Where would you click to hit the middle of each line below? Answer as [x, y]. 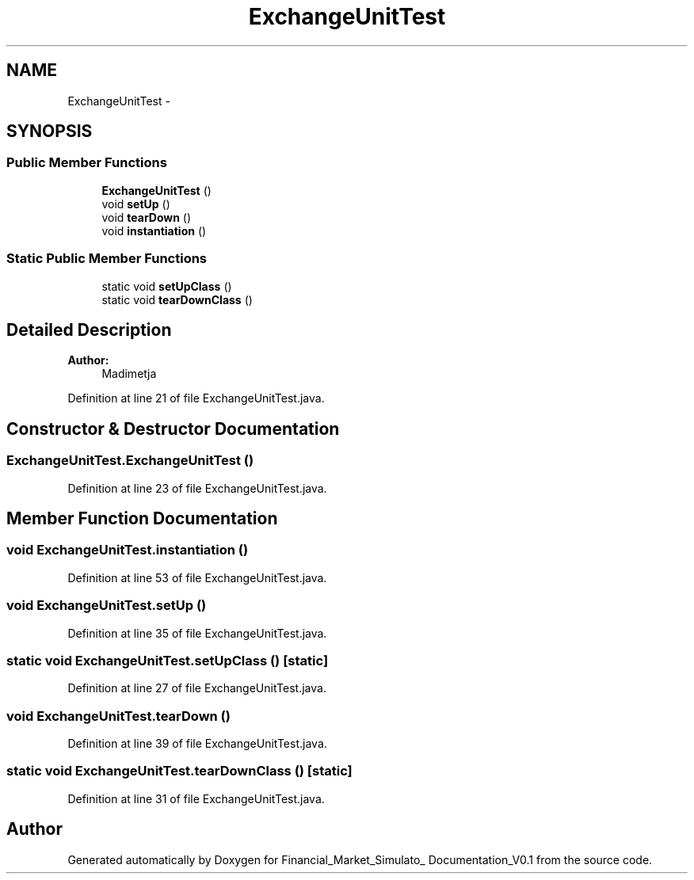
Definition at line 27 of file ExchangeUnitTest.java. [197, 688]
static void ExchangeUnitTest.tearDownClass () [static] [179, 771]
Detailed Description [89, 330]
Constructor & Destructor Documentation [173, 429]
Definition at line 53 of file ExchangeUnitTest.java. [197, 577]
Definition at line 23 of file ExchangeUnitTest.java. [197, 488]
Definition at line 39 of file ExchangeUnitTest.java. [197, 744]
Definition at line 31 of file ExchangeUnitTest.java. [196, 798]
